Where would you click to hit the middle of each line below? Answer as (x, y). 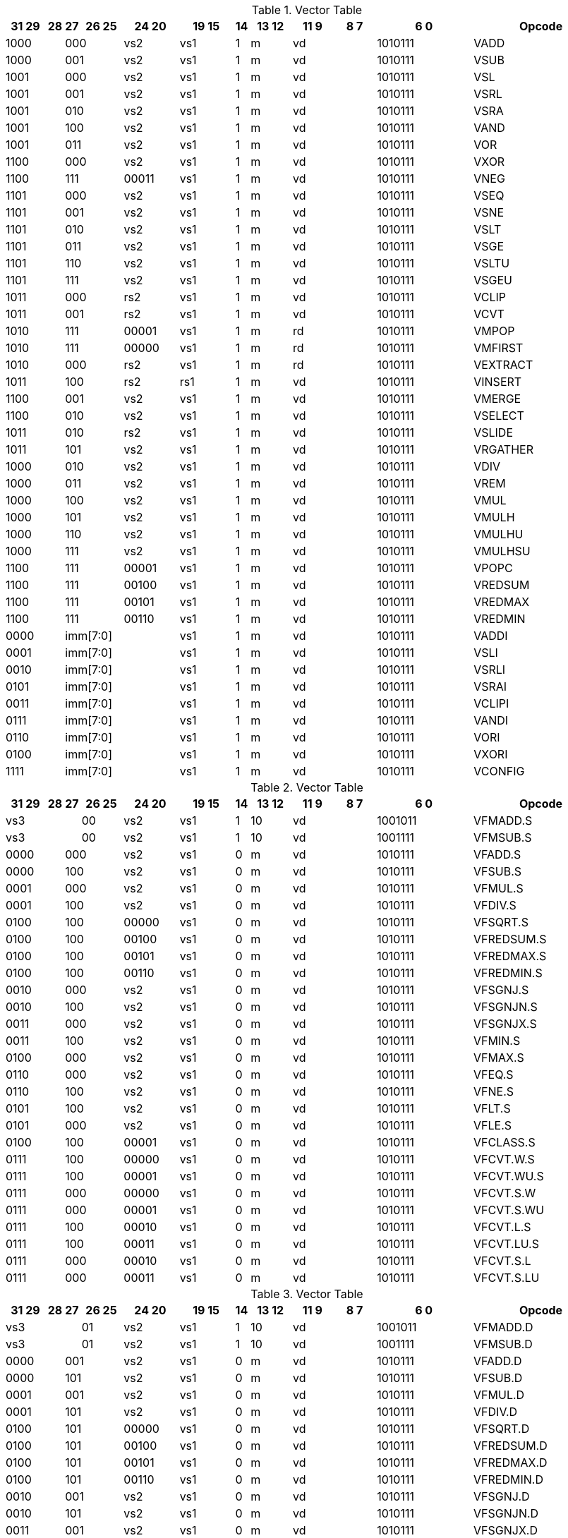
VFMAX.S (499, 1058)
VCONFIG (499, 771)
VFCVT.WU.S (509, 1176)
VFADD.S (497, 854)
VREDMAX (502, 602)
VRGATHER (503, 449)
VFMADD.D (503, 1327)
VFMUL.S (498, 888)
